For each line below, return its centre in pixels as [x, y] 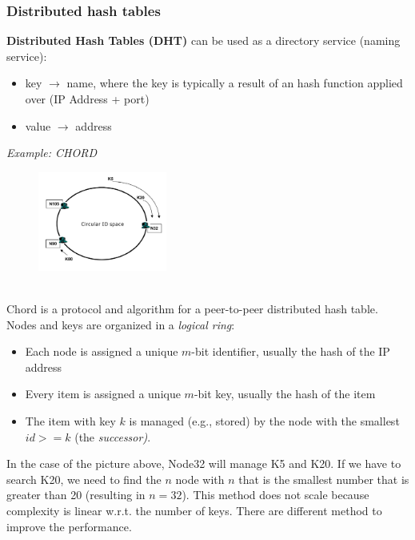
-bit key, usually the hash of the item [285, 394]
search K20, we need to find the [84, 479]
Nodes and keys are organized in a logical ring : [121, 324]
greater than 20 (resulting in [76, 495]
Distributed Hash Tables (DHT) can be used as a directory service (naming [204, 40]
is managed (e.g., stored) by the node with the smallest [264, 420]
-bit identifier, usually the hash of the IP [291, 351]
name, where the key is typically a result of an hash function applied [235, 83]
